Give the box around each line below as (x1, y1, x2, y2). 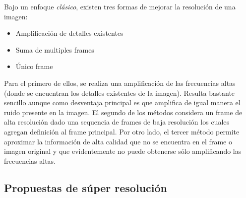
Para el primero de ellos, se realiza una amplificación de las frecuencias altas (4, 77, 236, 88)
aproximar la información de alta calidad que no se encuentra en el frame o (4, 136, 232, 146)
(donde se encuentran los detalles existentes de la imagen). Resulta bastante (4, 87, 235, 98)
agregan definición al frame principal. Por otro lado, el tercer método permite (4, 126, 240, 136)
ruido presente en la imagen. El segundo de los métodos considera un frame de (4, 107, 243, 117)
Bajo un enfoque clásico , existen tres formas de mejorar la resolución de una (4, 1, 236, 11)
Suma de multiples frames (15, 44, 94, 55)
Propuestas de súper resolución (4, 180, 167, 195)
